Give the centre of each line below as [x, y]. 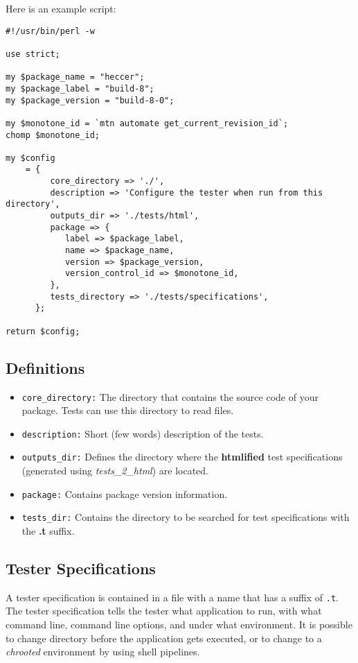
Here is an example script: [61, 8]
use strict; [33, 54]
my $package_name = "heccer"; [75, 77]
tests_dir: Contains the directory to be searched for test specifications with [186, 517]
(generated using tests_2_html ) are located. [115, 471]
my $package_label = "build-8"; [80, 88]
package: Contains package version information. [125, 493]
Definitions [45, 367]
